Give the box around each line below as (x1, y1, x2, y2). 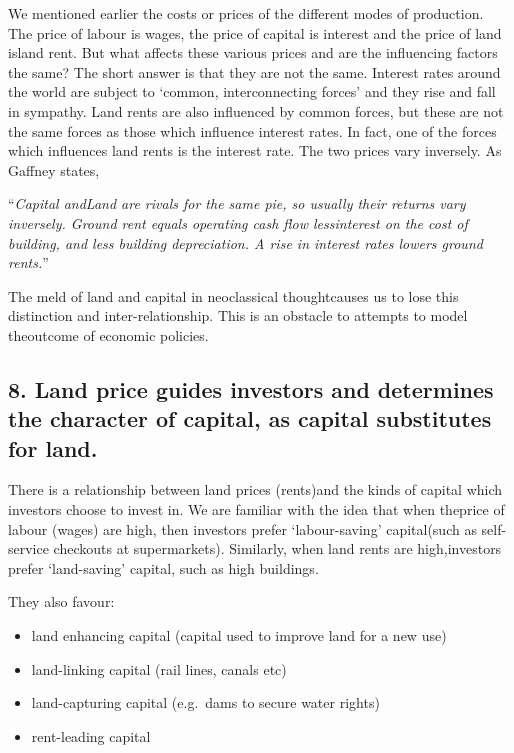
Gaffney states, (8, 159, 100, 180)
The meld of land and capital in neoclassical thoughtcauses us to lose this (8, 285, 459, 306)
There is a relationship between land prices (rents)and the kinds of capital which (8, 479, 503, 500)
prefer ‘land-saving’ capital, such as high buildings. (8, 557, 319, 578)
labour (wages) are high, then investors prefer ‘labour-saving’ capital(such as (8, 518, 477, 539)
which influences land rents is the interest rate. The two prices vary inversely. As (8, 140, 502, 161)
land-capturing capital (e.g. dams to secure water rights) (31, 692, 380, 713)
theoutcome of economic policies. (8, 324, 209, 345)
